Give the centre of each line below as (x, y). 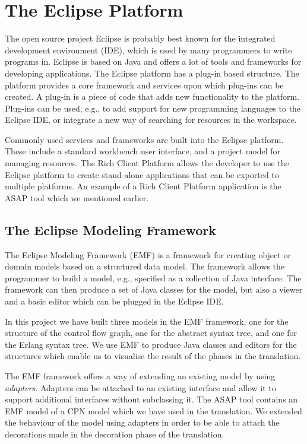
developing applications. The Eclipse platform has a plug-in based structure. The (152, 73)
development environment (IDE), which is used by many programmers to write (148, 50)
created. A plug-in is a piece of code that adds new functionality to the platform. (152, 96)
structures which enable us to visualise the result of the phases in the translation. (153, 356)
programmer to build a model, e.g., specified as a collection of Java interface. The (153, 277)
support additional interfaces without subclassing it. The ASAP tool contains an (151, 399)
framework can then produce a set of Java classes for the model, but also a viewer (154, 289)
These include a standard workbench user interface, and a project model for (143, 151)
